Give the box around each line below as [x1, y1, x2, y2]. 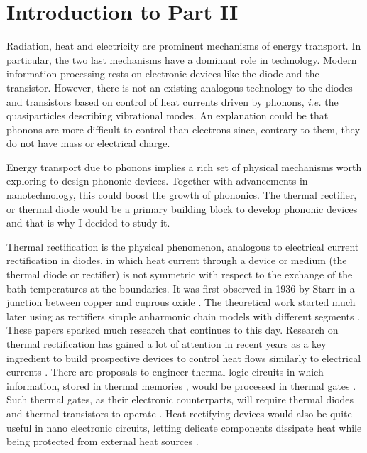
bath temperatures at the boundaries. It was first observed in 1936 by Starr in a [6, 280, 355, 295]
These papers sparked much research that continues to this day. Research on [6, 322, 339, 337]
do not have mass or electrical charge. [6, 136, 170, 151]
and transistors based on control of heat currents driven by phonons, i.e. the [6, 94, 339, 109]
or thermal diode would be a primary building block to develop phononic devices [6, 201, 358, 216]
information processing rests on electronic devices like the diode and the [6, 66, 319, 81]
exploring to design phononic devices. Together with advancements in [6, 173, 308, 188]
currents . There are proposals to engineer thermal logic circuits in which [6, 364, 324, 379]
